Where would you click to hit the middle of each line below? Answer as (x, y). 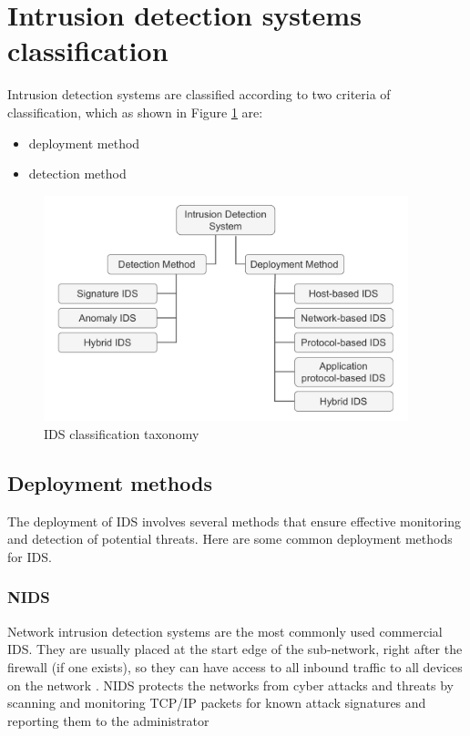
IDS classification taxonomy (122, 433)
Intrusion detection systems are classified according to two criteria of (199, 94)
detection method (77, 174)
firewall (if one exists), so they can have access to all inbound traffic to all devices (235, 666)
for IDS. (30, 556)
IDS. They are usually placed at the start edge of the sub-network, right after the (235, 649)
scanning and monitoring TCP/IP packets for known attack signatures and (217, 703)
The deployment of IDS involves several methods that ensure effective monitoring (234, 521)
